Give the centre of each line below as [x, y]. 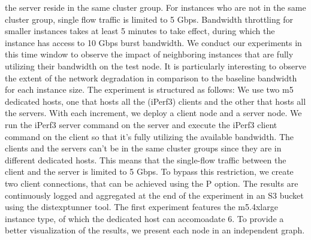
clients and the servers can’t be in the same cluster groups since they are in [143, 148]
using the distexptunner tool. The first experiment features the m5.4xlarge [141, 207]
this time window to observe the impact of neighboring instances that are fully [149, 54]
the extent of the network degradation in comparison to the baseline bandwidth [151, 78]
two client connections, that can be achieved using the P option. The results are [152, 183]
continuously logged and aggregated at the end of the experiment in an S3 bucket [154, 195]
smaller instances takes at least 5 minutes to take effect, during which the [140, 31]
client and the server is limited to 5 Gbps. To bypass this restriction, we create [149, 171]
